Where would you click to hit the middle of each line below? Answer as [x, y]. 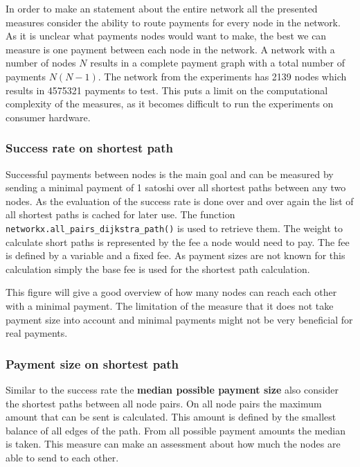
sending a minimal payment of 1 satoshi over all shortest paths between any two [176, 187]
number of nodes [41, 63]
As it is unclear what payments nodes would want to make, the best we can [166, 36]
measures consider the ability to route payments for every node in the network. [173, 22]
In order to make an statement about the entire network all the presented [162, 8]
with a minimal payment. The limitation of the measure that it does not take [170, 305]
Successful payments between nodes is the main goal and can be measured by [170, 174]
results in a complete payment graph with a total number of [217, 63]
